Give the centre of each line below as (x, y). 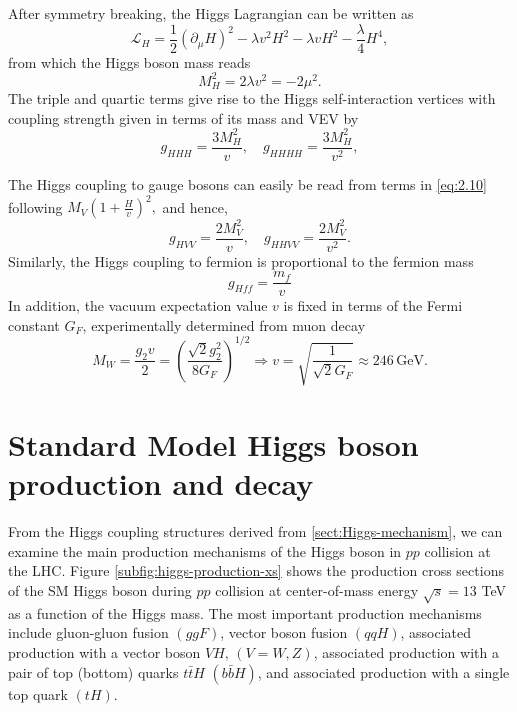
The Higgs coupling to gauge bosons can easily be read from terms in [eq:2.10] (247, 183)
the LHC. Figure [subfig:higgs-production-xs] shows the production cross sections (256, 570)
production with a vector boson (104, 651)
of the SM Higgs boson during (100, 589)
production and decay (161, 483)
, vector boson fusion (284, 632)
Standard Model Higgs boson (213, 444)
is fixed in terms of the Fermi (373, 305)
